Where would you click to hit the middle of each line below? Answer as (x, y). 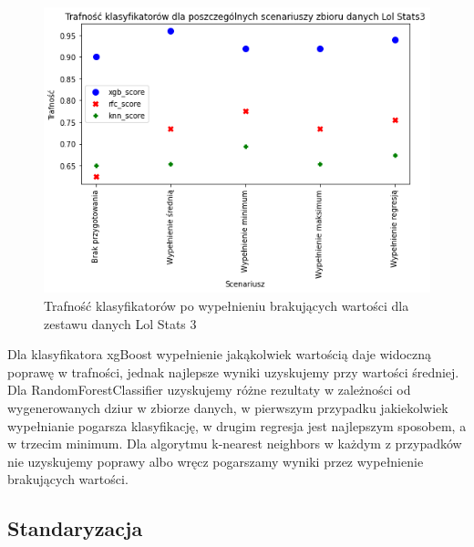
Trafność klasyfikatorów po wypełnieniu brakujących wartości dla (227, 305)
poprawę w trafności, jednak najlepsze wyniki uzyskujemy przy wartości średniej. (233, 372)
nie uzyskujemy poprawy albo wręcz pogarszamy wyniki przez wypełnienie (216, 461)
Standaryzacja (75, 528)
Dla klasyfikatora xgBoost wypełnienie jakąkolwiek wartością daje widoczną (220, 354)
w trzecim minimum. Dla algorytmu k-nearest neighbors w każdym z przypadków (235, 444)
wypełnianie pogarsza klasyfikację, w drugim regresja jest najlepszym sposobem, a (237, 425)
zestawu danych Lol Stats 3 (120, 323)
